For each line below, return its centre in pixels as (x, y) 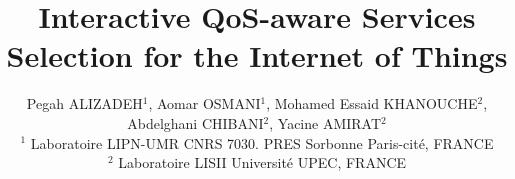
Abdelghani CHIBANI (195, 122)
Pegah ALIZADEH (84, 103)
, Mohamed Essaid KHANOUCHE (372, 103)
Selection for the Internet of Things (257, 55)
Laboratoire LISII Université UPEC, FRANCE (262, 162)
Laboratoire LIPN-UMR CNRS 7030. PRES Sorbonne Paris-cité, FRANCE (262, 142)
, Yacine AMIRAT (325, 122)
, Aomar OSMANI (204, 103)
